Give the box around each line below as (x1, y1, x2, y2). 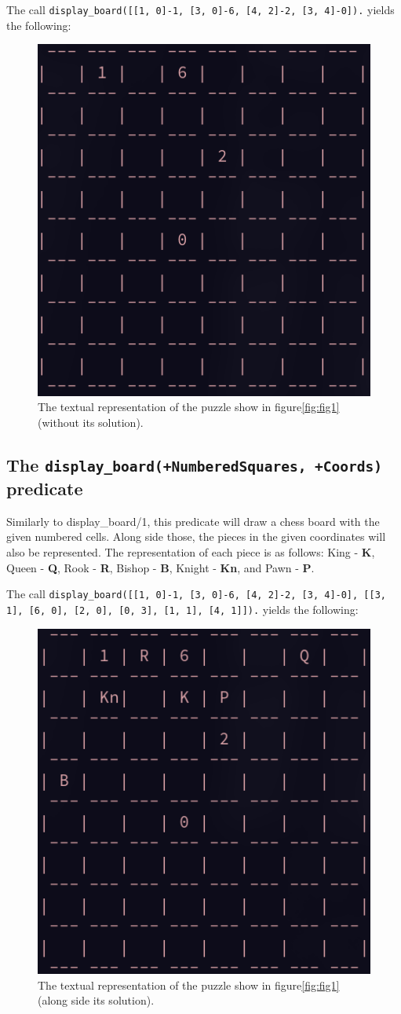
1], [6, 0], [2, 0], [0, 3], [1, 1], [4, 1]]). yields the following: (6, 601, 359, 617)
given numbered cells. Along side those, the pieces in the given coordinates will (6, 528, 386, 545)
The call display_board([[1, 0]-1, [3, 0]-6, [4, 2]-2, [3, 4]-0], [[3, (6, 586, 386, 602)
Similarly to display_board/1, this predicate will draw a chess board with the (6, 513, 380, 529)
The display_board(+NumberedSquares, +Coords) (6, 453, 383, 477)
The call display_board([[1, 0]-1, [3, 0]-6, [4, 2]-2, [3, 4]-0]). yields (6, 2, 395, 17)
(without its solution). (38, 414, 144, 431)
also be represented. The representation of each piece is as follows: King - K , (6, 544, 375, 560)
